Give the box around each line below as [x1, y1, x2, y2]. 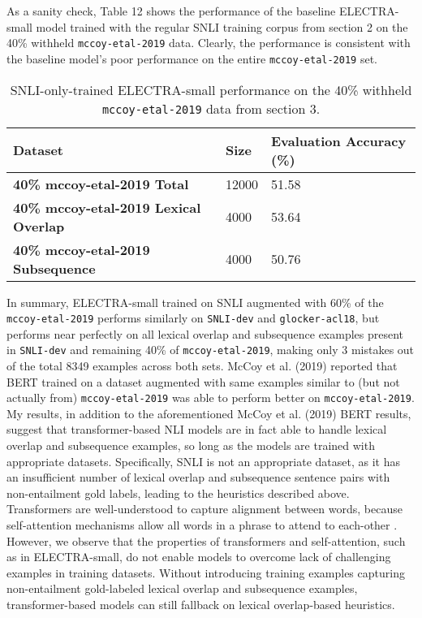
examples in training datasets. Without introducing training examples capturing [6, 564, 405, 581]
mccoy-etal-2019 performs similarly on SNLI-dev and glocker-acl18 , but [6, 309, 380, 326]
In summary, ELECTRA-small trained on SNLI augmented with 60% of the [6, 293, 384, 310]
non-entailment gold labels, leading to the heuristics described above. [6, 484, 350, 501]
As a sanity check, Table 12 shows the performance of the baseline [6, 2, 336, 19]
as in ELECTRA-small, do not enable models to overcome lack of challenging [6, 548, 391, 565]
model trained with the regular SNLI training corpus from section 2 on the [36, 18, 408, 35]
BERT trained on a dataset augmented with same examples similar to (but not [6, 373, 400, 390]
